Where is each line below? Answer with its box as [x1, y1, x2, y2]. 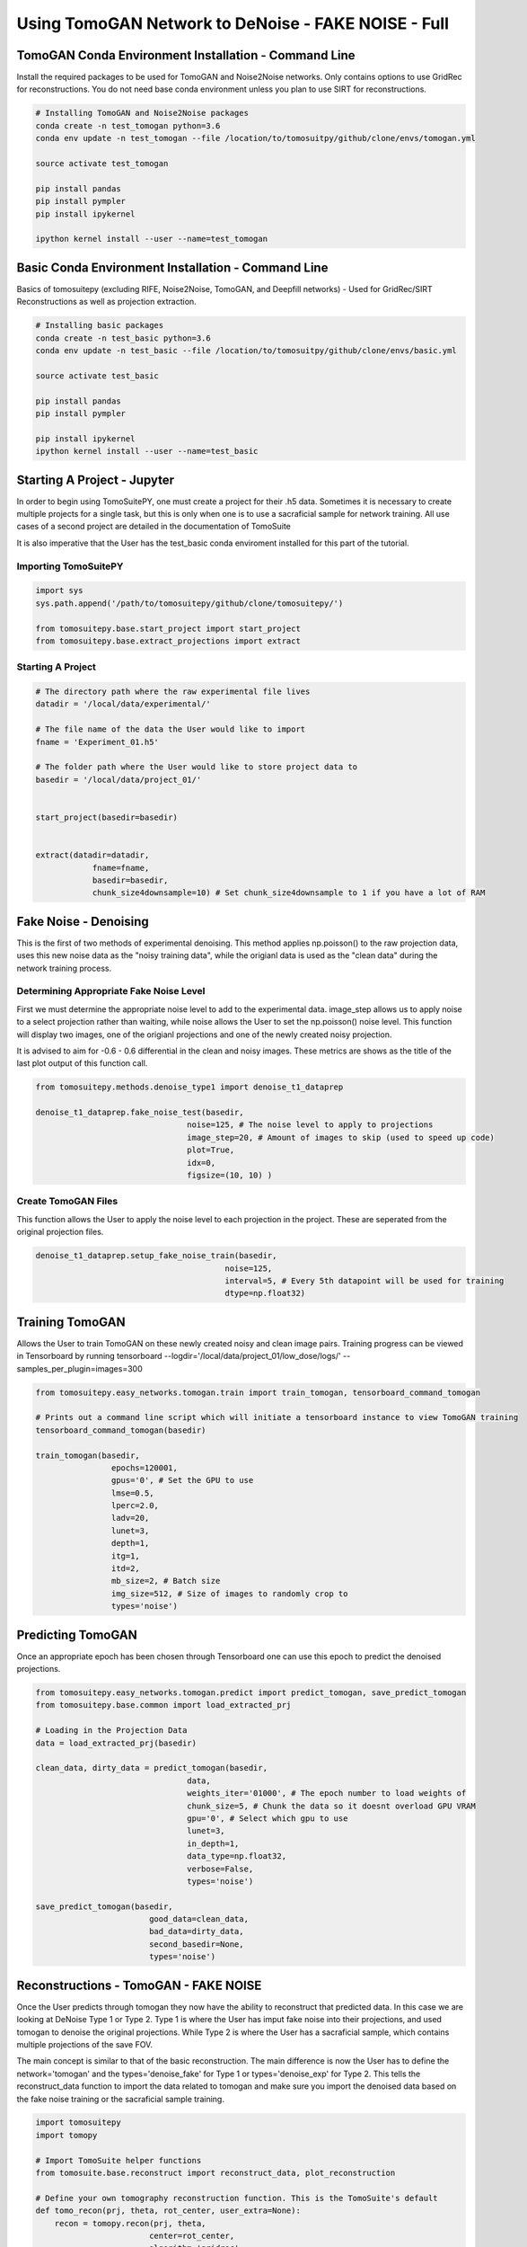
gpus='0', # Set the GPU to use [110, 1475, 254, 1486]
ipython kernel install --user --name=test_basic [35, 446, 259, 457]
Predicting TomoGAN [16, 1627, 138, 1642]
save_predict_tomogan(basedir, [35, 1901, 174, 1912]
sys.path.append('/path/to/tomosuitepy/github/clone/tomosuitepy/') [35, 598, 344, 608]
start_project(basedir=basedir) [35, 812, 179, 822]
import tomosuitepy [35, 2118, 121, 2127]
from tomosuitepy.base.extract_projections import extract [35, 635, 301, 646]
